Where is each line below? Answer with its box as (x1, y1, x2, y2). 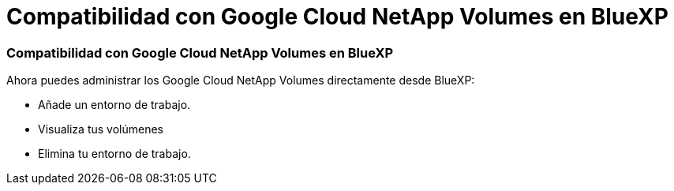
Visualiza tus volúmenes (38, 122, 163, 137)
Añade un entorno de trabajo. (38, 98, 191, 112)
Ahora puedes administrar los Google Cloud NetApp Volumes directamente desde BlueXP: (6, 73, 475, 88)
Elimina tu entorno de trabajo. (38, 147, 191, 161)
